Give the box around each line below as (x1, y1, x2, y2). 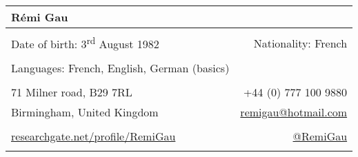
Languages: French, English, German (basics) (11, 60, 230, 76)
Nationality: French (253, 34, 348, 51)
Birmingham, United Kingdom (11, 104, 159, 121)
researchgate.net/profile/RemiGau (11, 128, 176, 145)
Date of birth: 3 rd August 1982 (11, 34, 159, 52)
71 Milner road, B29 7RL (11, 84, 132, 101)
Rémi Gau (11, 9, 68, 25)
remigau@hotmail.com (240, 104, 348, 121)
